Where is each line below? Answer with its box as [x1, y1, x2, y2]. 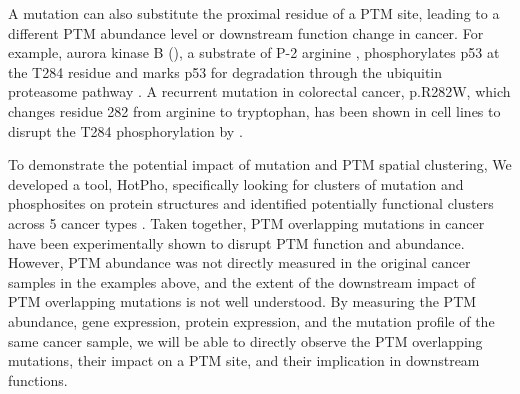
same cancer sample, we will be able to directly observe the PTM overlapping [8, 330, 483, 351]
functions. [8, 369, 68, 390]
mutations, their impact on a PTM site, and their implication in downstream [8, 350, 480, 371]
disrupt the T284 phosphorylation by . [8, 120, 243, 141]
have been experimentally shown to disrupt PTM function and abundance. [8, 232, 465, 253]
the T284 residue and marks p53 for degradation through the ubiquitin [8, 61, 443, 82]
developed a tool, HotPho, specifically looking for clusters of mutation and [8, 173, 464, 194]
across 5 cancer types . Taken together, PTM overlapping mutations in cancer [8, 212, 485, 233]
